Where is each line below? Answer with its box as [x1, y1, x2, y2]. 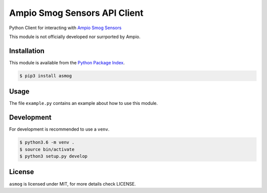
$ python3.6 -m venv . [19, 140, 75, 145]
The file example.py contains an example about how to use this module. [9, 100, 158, 106]
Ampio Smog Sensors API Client [9, 7, 143, 18]
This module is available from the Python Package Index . [9, 59, 125, 65]
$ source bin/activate [19, 146, 75, 152]
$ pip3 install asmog [19, 73, 72, 79]
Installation [9, 47, 44, 55]
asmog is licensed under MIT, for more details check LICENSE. [9, 181, 136, 187]
